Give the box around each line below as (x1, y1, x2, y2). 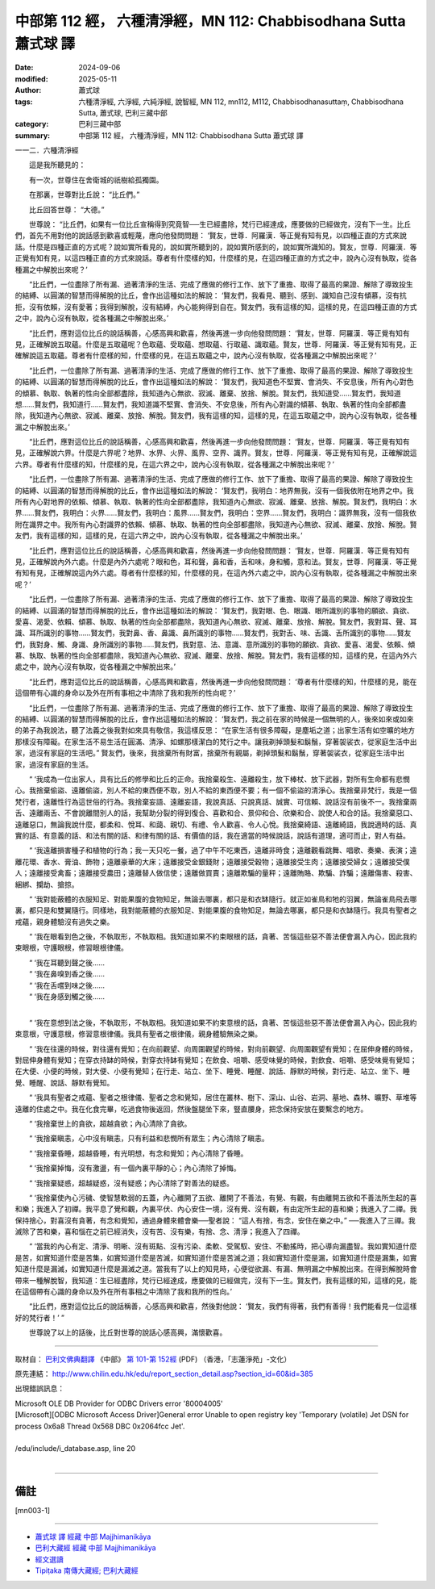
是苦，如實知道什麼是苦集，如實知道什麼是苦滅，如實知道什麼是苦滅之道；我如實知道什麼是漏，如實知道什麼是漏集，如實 (14, 1252, 417, 1262)
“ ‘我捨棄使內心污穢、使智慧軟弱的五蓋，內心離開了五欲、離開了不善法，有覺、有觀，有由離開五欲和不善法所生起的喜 (28, 1193, 417, 1202)
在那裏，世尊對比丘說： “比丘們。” (28, 190, 140, 199)
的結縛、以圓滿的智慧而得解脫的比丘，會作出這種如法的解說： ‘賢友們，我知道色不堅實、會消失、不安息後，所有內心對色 (14, 377, 414, 387)
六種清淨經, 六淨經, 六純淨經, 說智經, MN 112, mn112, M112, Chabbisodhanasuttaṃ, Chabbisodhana (78, 97, 404, 107)
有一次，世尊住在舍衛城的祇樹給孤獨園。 (28, 174, 164, 185)
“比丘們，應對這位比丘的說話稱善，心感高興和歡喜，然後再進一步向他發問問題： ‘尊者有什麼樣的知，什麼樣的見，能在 (28, 676, 417, 686)
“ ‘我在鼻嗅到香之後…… (28, 969, 105, 979)
